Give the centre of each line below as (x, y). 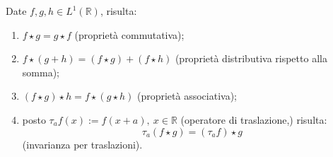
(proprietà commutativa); (129, 34)
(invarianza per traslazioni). (82, 144)
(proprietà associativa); (187, 96)
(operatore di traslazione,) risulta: (254, 119)
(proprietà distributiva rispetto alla (251, 58)
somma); (41, 72)
